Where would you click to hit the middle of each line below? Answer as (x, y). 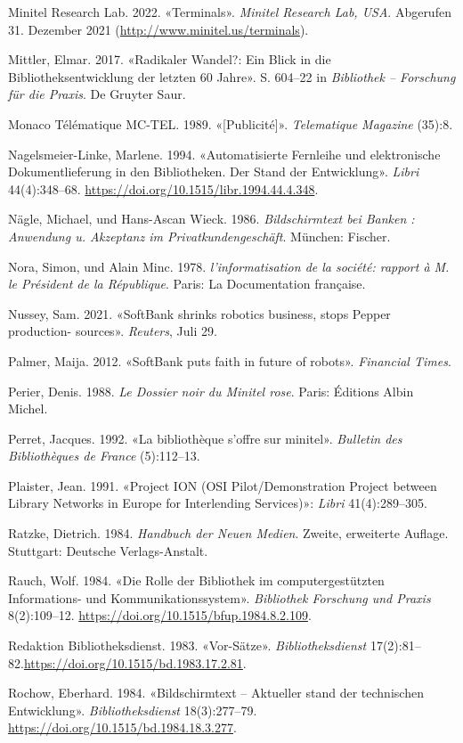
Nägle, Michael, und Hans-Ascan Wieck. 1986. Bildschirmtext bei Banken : (211, 219)
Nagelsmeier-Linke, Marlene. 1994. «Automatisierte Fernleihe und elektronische (224, 154)
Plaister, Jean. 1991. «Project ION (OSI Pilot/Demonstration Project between (223, 485)
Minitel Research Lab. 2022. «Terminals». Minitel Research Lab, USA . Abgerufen (230, 12)
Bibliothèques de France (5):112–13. (104, 456)
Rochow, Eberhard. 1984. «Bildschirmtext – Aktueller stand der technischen (216, 693)
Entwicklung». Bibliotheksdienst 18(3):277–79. (133, 710)
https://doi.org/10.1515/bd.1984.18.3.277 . (122, 727)
